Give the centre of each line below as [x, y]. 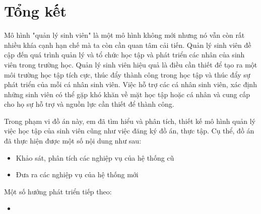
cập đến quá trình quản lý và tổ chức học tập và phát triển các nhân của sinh [124, 55]
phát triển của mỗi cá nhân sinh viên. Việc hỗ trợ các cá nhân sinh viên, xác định [130, 84]
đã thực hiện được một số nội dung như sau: [73, 141]
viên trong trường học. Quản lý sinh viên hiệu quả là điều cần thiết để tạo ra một [131, 64]
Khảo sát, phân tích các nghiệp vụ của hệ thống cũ [95, 157]
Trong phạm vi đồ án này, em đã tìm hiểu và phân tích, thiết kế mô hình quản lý [130, 121]
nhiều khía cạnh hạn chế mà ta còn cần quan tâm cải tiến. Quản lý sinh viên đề [128, 45]
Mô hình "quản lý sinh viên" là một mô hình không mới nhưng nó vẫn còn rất [124, 35]
